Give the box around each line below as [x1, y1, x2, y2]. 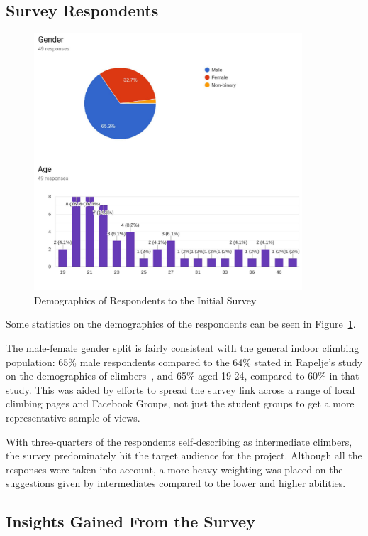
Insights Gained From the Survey [6, 510, 255, 532]
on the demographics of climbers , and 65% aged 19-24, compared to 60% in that [6, 368, 359, 383]
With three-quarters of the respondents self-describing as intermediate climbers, [6, 434, 352, 449]
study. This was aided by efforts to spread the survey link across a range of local [6, 382, 355, 397]
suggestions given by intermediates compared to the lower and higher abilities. [6, 476, 346, 491]
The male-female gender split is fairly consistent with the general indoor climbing [6, 340, 359, 355]
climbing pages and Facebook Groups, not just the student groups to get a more [6, 396, 355, 411]
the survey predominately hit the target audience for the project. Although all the [6, 448, 362, 463]
